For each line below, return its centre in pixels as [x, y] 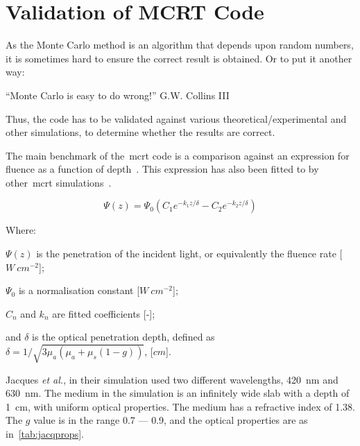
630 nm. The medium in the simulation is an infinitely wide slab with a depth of [178, 393]
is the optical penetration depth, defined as [123, 337]
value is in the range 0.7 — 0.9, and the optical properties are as [171, 420]
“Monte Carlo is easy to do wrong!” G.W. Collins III [118, 95]
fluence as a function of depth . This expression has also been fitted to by [162, 169]
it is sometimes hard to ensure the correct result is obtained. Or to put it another [179, 58]
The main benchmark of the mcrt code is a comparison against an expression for [178, 155]
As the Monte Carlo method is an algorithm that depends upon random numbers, [180, 45]
